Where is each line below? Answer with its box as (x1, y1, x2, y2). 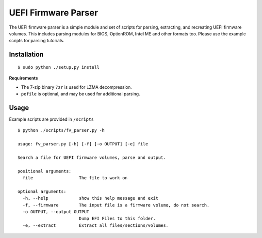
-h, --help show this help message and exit (22, 195, 159, 201)
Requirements (9, 75, 38, 81)
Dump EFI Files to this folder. (79, 216, 156, 222)
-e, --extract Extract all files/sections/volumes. (22, 222, 169, 228)
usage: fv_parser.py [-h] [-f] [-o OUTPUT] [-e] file (17, 141, 148, 146)
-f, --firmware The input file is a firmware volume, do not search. (22, 202, 210, 208)
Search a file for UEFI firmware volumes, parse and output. (17, 155, 166, 160)
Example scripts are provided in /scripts (9, 116, 94, 122)
